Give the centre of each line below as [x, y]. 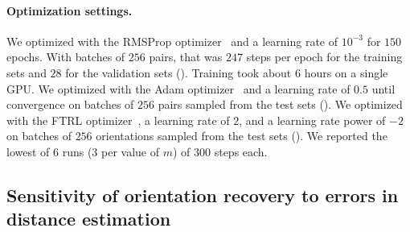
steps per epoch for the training [324, 57]
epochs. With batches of [66, 57]
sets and [27, 72]
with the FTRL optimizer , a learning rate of [118, 120]
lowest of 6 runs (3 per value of [83, 151]
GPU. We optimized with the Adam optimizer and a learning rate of [178, 88]
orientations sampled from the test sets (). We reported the [242, 136]
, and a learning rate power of [312, 120]
